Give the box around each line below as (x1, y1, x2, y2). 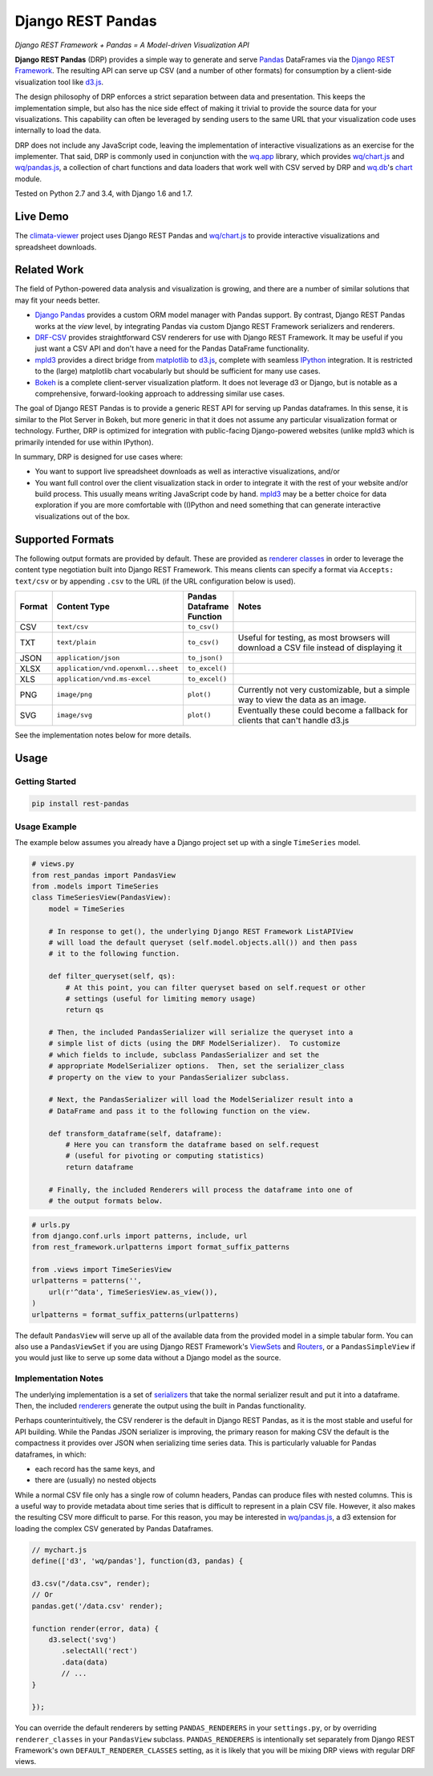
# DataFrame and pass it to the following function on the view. (48, 1106, 311, 1116)
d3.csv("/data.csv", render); (31, 1579, 151, 1588)
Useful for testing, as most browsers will (237, 632, 391, 643)
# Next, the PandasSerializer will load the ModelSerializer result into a (48, 1095, 354, 1104)
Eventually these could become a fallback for (237, 705, 408, 716)
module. (14, 173, 42, 184)
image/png (56, 690, 92, 699)
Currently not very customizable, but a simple (237, 684, 411, 695)
